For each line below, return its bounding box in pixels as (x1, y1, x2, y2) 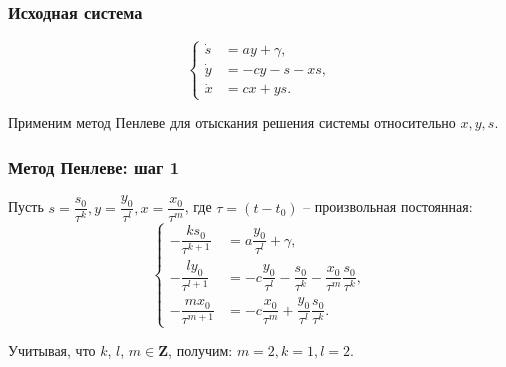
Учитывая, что (8, 340, 96, 361)
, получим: (168, 340, 233, 361)
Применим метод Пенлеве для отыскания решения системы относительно (8, 112, 456, 133)
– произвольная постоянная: (303, 196, 473, 217)
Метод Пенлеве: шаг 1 (8, 154, 180, 179)
